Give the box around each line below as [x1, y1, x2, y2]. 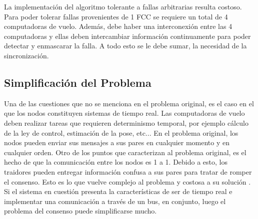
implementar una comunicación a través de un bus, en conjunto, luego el [4, 196, 226, 206]
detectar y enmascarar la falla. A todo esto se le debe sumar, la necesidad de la [4, 40, 247, 51]
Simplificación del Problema [4, 74, 151, 90]
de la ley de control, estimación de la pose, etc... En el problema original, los [4, 127, 238, 138]
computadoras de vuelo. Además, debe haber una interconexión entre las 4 [4, 21, 232, 31]
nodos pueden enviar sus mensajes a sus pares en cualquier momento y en [4, 137, 230, 148]
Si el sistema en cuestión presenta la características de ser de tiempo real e [4, 186, 232, 197]
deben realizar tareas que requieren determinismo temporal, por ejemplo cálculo [4, 117, 248, 128]
